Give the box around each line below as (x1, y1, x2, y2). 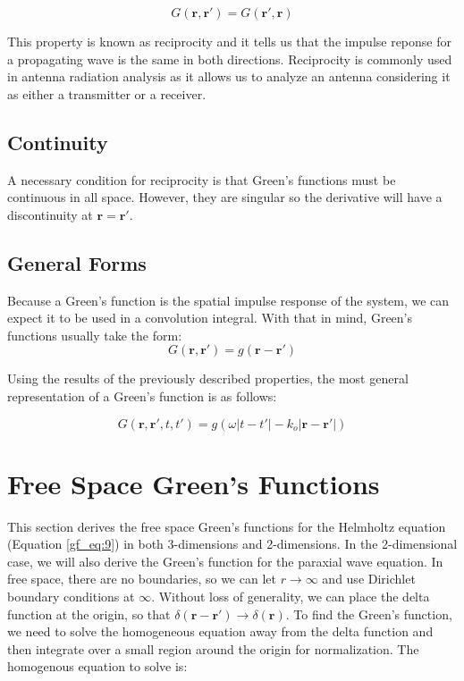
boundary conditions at (7, 587, 135, 606)
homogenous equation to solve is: (7, 657, 188, 676)
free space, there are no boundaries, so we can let (7, 569, 276, 588)
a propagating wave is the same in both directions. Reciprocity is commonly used (7, 49, 452, 68)
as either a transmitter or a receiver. (7, 84, 207, 103)
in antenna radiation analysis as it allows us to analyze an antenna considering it (7, 67, 451, 86)
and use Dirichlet (322, 569, 416, 588)
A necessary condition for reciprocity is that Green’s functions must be (7, 170, 396, 189)
